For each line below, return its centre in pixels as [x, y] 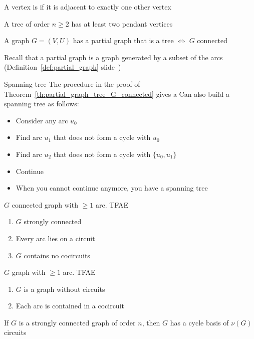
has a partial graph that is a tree [123, 40]
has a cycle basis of [199, 322]
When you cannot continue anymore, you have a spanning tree [112, 188]
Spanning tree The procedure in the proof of [72, 83]
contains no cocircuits [57, 255]
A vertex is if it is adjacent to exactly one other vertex [88, 7]
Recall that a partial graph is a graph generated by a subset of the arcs [113, 57]
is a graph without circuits [64, 289]
